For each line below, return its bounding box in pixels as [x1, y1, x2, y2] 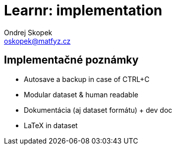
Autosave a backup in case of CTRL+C [24, 74, 150, 83]
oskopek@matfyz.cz [4, 36, 71, 45]
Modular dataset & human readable [24, 90, 138, 99]
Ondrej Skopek [4, 28, 53, 37]
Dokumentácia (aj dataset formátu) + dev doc [24, 105, 173, 114]
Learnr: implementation [4, 2, 163, 19]
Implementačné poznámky [4, 54, 139, 67]
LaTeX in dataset [24, 121, 78, 130]
